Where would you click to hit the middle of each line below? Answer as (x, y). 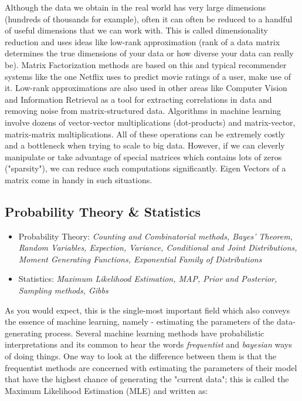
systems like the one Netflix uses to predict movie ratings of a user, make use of (148, 76)
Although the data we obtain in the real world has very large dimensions (135, 7)
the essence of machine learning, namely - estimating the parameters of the (140, 321)
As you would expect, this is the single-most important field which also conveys (147, 310)
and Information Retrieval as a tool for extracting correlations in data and (138, 99)
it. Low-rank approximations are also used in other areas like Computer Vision (146, 88)
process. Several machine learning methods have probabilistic (155, 333)
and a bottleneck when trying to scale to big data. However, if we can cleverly (145, 145)
